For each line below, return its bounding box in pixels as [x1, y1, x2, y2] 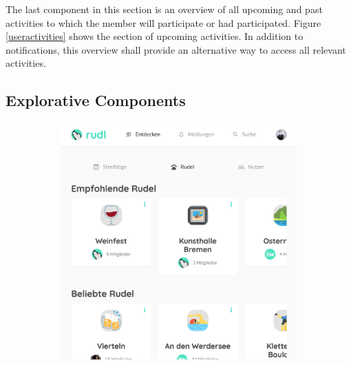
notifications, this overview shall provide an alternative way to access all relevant [6, 42, 346, 56]
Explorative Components [6, 90, 186, 111]
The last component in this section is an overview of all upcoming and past [6, 2, 323, 16]
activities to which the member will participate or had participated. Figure [6, 15, 321, 30]
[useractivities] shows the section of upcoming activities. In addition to [6, 29, 304, 43]
